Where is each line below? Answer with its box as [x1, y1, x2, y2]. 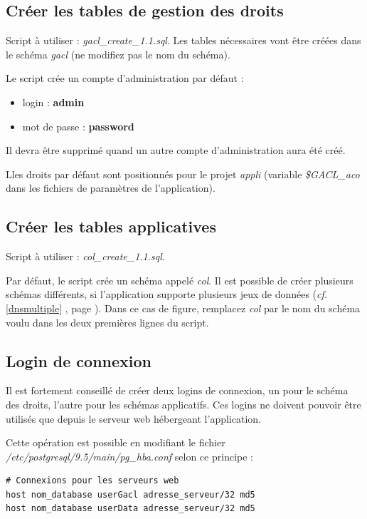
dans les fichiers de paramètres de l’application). [6, 180, 216, 195]
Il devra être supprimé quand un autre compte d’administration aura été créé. [6, 143, 346, 158]
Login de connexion [6, 349, 152, 371]
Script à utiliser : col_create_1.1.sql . [6, 249, 165, 264]
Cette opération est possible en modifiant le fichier [6, 435, 225, 450]
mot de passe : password [22, 118, 134, 133]
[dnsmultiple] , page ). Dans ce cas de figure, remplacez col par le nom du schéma [6, 300, 361, 315]
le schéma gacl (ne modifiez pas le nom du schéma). [6, 46, 230, 61]
